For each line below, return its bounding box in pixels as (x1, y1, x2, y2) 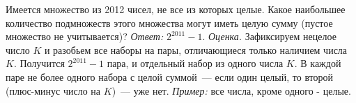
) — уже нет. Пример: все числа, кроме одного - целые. (111, 83, 351, 97)
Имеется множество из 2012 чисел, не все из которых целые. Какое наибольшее (6, 2, 346, 16)
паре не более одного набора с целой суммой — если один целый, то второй (6, 69, 334, 84)
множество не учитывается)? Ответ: (6, 29, 164, 44)
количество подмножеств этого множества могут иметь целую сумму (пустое (6, 15, 333, 30)
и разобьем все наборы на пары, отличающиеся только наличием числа (44, 42, 348, 57)
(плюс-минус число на (6, 83, 101, 97)
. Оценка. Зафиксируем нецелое (202, 29, 336, 44)
